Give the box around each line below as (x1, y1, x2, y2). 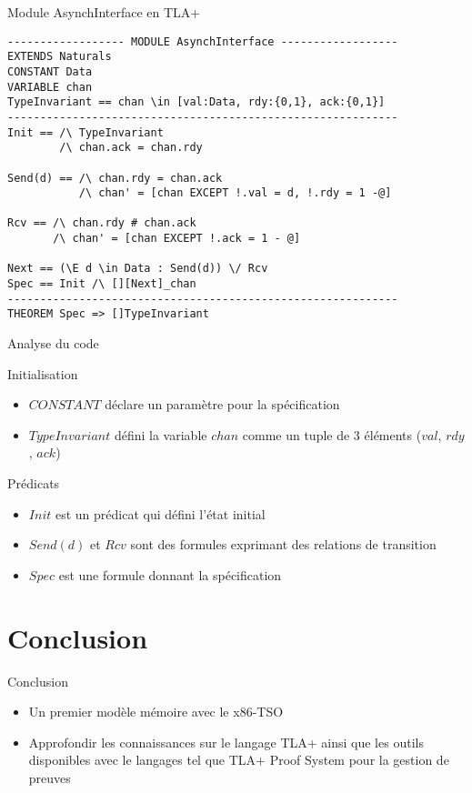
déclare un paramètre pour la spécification (105, 395, 340, 414)
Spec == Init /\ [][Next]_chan (7, 277, 196, 291)
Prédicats (7, 474, 60, 493)
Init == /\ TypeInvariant (7, 125, 164, 139)
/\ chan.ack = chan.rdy (59, 141, 203, 155)
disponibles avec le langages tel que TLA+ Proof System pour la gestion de (28, 750, 449, 769)
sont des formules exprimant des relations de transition (130, 535, 437, 554)
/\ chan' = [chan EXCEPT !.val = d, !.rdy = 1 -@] (78, 186, 392, 200)
